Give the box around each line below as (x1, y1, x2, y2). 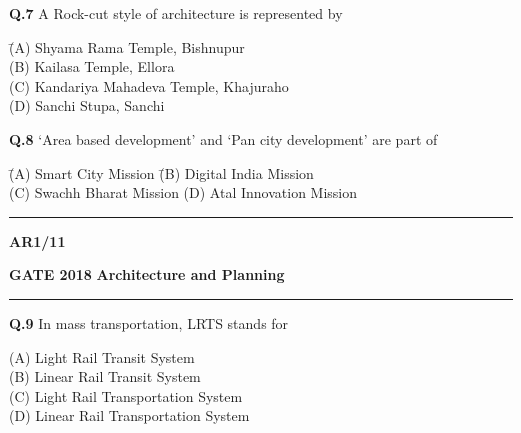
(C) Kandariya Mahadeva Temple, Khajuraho (9, 75, 289, 96)
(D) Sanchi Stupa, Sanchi (9, 95, 165, 116)
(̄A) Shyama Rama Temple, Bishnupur (9, 36, 245, 57)
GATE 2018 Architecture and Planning (9, 264, 285, 285)
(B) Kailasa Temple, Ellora (9, 56, 175, 77)
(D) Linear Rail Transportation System (9, 405, 250, 426)
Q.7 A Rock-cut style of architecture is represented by (9, 3, 343, 23)
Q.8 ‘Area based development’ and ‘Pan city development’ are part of (9, 128, 438, 149)
